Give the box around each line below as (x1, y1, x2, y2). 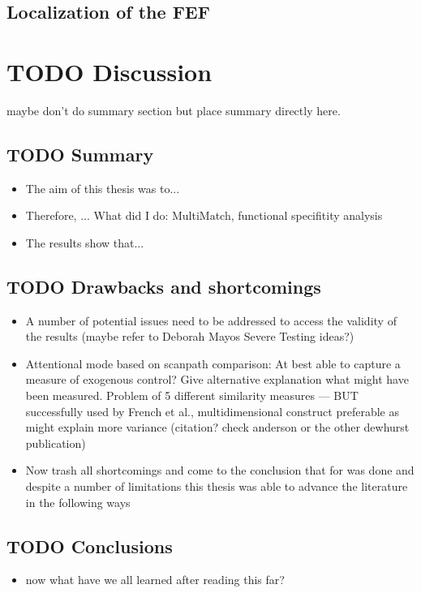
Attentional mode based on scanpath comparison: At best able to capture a (25, 355, 401, 372)
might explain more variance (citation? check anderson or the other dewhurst (25, 419, 410, 436)
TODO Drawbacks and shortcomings (6, 273, 321, 299)
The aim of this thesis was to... (25, 179, 180, 196)
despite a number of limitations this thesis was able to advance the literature (25, 478, 408, 495)
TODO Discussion (6, 54, 213, 88)
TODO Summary (6, 141, 154, 166)
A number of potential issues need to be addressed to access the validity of (25, 312, 397, 329)
